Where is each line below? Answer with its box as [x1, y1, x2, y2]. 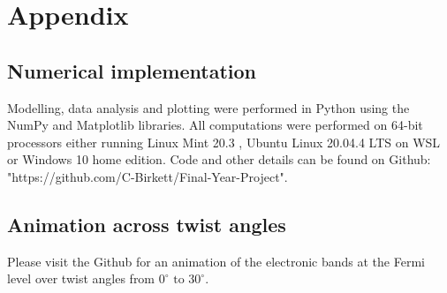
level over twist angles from [7, 269, 155, 288]
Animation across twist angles [7, 210, 286, 237]
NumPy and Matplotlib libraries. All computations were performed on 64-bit [7, 116, 423, 134]
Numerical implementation [7, 56, 257, 84]
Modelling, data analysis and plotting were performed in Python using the [7, 98, 410, 116]
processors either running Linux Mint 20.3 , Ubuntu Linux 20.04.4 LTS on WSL [7, 132, 441, 151]
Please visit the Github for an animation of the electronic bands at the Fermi [7, 252, 425, 270]
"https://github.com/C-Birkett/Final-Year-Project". [7, 167, 288, 185]
